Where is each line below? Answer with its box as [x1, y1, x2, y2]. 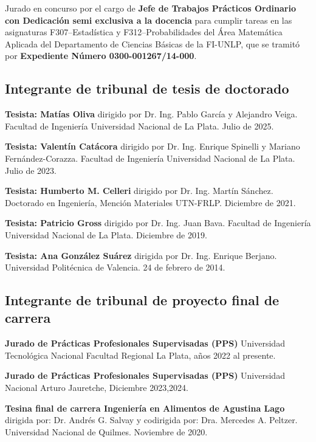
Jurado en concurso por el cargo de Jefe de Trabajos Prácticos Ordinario [5, 2, 296, 14]
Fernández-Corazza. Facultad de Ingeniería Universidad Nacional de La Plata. [5, 151, 295, 164]
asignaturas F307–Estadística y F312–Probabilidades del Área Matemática [5, 26, 283, 38]
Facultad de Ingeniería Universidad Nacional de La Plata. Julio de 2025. [5, 119, 274, 132]
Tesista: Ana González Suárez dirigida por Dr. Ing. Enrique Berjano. [5, 249, 277, 261]
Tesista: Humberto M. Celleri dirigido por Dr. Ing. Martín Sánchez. [5, 184, 273, 197]
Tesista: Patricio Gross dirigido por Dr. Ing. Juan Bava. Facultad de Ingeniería [5, 216, 311, 229]
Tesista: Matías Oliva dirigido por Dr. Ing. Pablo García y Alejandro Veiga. [5, 108, 298, 120]
